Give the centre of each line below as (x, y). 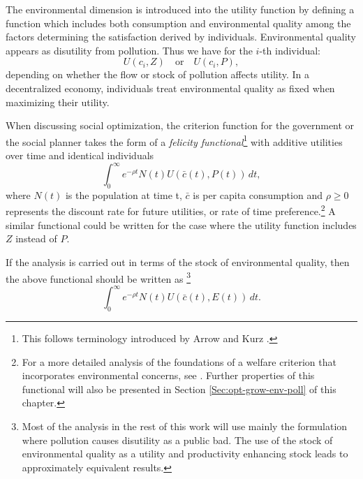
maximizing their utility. (58, 102)
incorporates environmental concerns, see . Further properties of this (168, 375)
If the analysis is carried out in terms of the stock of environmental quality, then (178, 261)
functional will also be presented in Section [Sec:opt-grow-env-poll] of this (179, 389)
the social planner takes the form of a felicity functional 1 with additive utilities (174, 140)
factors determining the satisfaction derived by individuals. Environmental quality (181, 37)
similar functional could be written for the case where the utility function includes (181, 224)
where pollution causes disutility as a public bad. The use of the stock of (177, 440)
